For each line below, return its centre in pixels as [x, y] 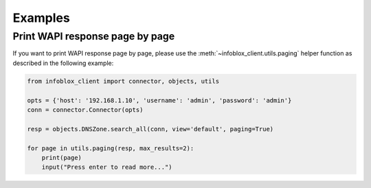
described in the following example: [63, 63]
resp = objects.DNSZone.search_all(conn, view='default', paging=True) [150, 129]
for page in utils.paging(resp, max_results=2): [111, 148]
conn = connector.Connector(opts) [85, 110]
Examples [41, 18]
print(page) [62, 158]
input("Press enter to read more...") [107, 167]
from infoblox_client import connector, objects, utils [123, 81]
